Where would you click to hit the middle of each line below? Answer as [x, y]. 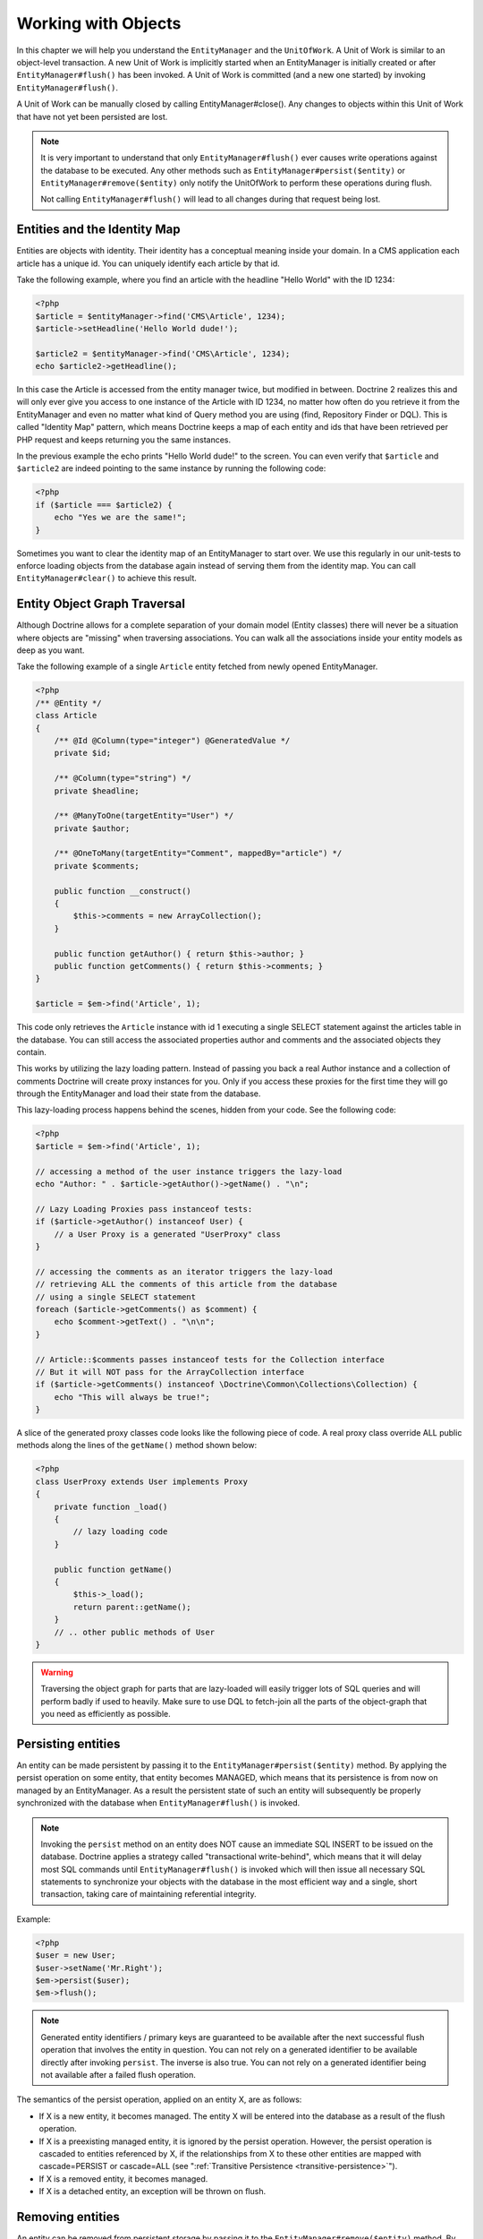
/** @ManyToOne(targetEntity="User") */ [144, 816]
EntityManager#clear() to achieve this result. [106, 579]
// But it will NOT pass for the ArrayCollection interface [170, 1372]
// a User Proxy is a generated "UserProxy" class [167, 1234]
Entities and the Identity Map [98, 230]
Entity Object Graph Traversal [101, 604]
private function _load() [111, 1506]
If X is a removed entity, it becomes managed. [123, 2179]
